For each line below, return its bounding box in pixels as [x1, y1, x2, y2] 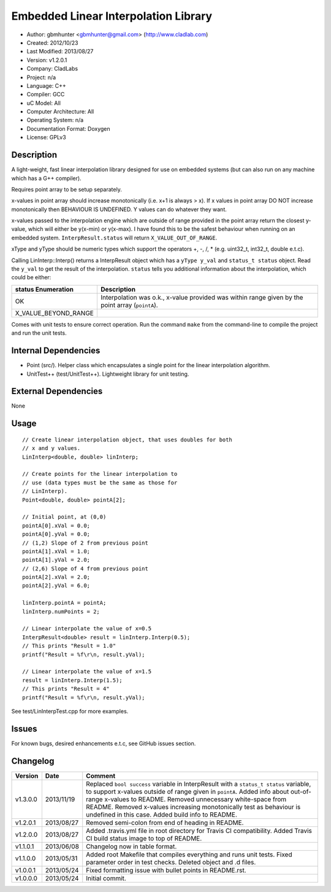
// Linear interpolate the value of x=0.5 [22, 625, 152, 632]
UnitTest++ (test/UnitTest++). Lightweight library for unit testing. [26, 370, 189, 378]
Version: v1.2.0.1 [26, 56, 67, 64]
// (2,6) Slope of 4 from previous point [22, 565, 148, 572]
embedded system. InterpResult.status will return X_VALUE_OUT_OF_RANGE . [11, 234, 218, 241]
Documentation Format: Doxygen [26, 125, 110, 132]
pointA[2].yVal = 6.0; [22, 582, 91, 589]
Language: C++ [26, 82, 67, 89]
